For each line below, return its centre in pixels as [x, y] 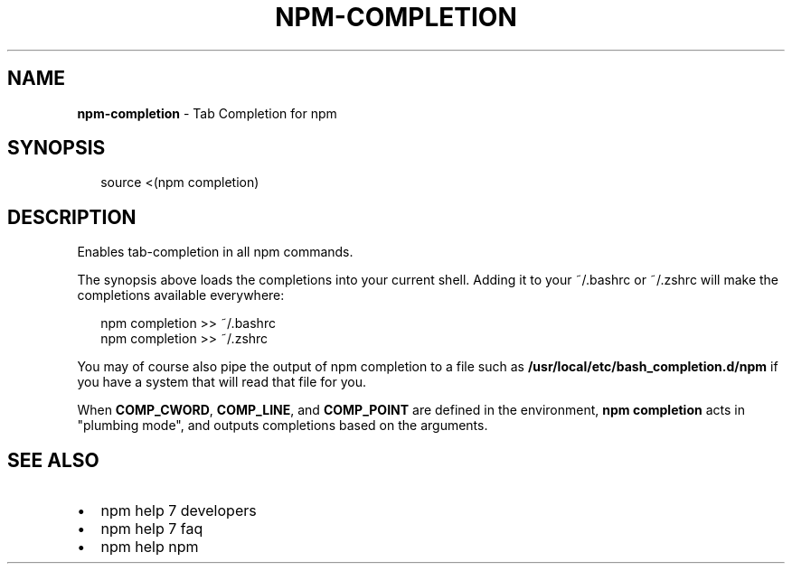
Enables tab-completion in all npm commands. [215, 252]
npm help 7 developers [179, 511]
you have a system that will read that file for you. [222, 382]
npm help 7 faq [152, 529]
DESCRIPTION [72, 217]
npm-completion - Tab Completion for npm [207, 113]
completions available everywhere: [181, 295]
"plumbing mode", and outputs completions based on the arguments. [283, 426]
